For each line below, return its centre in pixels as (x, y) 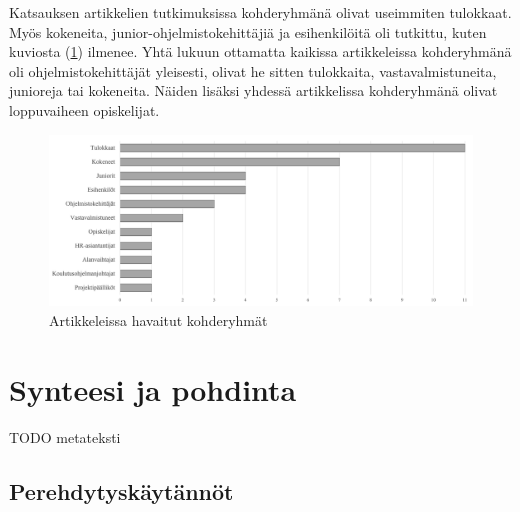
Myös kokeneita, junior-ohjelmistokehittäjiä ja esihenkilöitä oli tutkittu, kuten (248, 31)
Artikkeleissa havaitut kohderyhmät (158, 319)
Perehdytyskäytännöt (121, 490)
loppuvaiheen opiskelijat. (84, 109)
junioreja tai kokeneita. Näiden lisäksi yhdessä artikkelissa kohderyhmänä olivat (253, 90)
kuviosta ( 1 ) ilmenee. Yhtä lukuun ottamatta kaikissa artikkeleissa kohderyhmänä (260, 51)
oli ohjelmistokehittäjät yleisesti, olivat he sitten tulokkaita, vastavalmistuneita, (253, 70)
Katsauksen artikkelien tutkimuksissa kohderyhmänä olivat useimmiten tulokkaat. (260, 12)
